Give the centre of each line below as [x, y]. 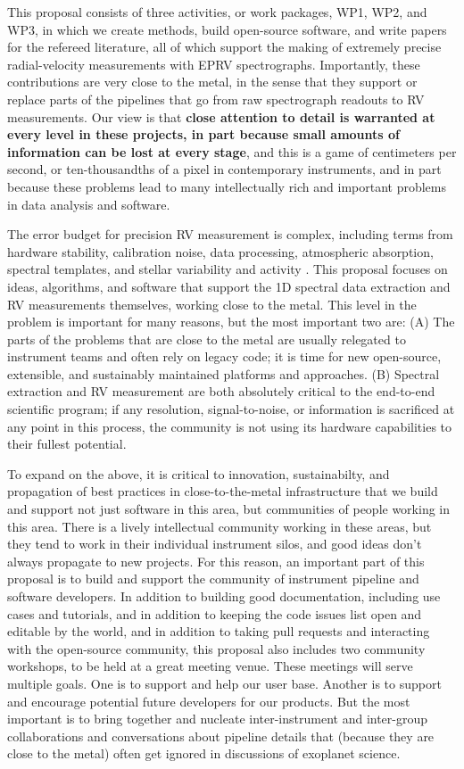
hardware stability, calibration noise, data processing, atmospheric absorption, [220, 251]
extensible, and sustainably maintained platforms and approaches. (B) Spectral [224, 373]
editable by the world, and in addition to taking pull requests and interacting [219, 631]
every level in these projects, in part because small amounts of [203, 134]
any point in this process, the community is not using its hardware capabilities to [230, 426]
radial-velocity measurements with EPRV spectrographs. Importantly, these [214, 64]
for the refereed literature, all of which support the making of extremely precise [224, 47]
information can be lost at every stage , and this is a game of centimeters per [232, 151]
